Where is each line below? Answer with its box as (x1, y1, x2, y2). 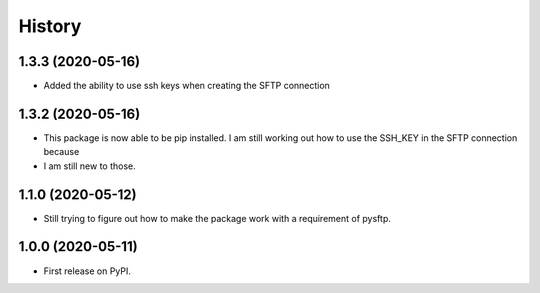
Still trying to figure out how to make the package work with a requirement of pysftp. (43, 212, 392, 224)
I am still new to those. (43, 160, 137, 172)
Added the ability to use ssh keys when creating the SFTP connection (43, 80, 330, 92)
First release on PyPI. (43, 265, 132, 277)
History (18, 15, 82, 37)
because (43, 146, 80, 158)
